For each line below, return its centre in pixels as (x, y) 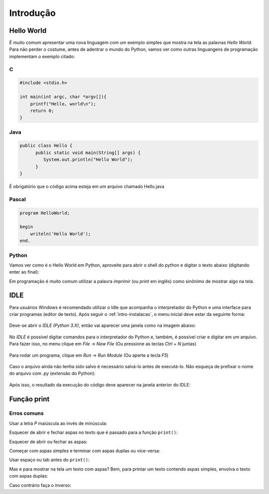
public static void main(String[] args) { (88, 152)
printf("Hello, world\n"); (63, 104)
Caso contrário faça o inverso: (40, 485)
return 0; (42, 110)
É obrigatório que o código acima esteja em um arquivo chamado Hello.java (87, 187)
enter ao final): (24, 272)
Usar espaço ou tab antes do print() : (49, 460)
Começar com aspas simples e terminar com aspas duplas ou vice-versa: (85, 451)
